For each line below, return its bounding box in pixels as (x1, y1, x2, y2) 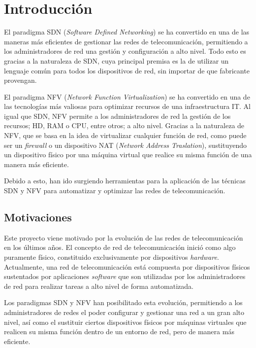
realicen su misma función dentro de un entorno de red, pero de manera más (4, 326, 234, 337)
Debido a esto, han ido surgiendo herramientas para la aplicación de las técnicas (4, 175, 246, 186)
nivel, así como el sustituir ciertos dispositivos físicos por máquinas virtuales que (4, 316, 247, 327)
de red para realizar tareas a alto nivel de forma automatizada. (4, 280, 193, 291)
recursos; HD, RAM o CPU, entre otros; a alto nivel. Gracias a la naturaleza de (4, 120, 245, 131)
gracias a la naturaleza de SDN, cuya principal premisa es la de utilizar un (4, 55, 229, 66)
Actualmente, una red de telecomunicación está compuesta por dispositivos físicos (4, 261, 250, 272)
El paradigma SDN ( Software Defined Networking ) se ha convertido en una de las (4, 27, 250, 37)
